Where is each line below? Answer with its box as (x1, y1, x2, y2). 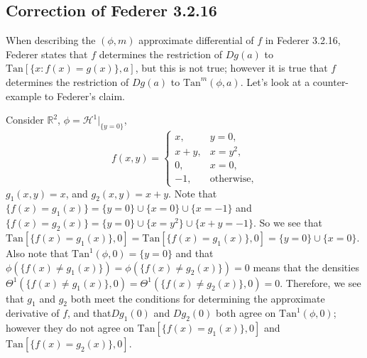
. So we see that (253, 215, 322, 230)
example (6, 88, 42, 103)
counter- (312, 74, 349, 89)
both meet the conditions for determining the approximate (70, 291, 325, 305)
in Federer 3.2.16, (265, 33, 341, 48)
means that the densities (253, 259, 359, 274)
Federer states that (6, 46, 88, 61)
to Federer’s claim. (44, 88, 125, 103)
